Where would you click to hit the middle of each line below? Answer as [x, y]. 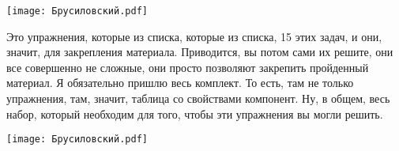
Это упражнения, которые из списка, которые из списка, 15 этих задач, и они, [194, 36]
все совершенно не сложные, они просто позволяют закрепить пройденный [188, 67]
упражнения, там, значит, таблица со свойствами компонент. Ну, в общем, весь [198, 98]
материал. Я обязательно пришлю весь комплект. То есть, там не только [180, 83]
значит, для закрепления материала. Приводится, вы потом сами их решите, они [200, 52]
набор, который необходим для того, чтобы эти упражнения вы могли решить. [195, 113]
